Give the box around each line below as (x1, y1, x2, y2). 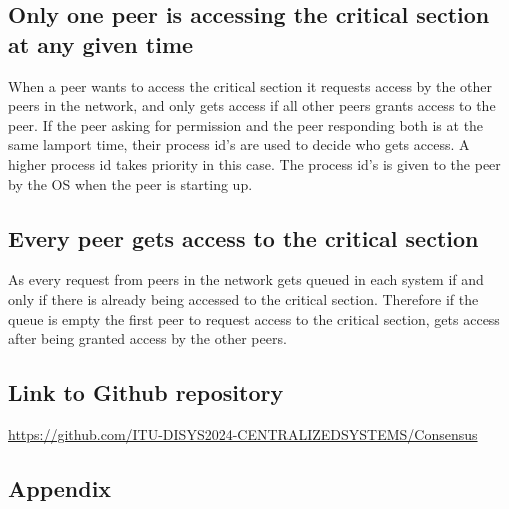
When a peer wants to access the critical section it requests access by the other (8, 75, 493, 96)
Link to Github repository (8, 377, 284, 408)
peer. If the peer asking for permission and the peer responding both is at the (8, 114, 484, 135)
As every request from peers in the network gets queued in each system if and (8, 269, 484, 290)
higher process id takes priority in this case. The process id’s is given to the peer (8, 153, 501, 174)
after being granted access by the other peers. (8, 328, 287, 349)
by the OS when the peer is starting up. (8, 173, 253, 194)
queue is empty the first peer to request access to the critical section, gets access (8, 308, 500, 329)
